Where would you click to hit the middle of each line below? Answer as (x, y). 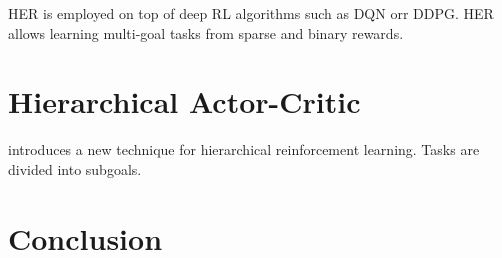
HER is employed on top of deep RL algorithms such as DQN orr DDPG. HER (251, 13)
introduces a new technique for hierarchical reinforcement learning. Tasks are (244, 149)
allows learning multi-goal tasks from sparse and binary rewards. (206, 32)
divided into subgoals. (75, 168)
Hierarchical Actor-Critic (184, 101)
